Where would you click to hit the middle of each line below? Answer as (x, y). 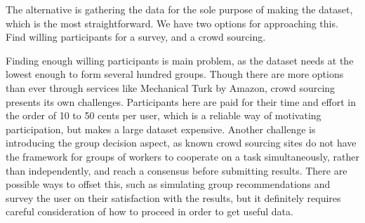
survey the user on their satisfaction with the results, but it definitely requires (173, 197)
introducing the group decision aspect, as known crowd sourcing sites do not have (181, 143)
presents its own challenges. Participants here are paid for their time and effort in (181, 101)
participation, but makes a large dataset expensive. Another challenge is (161, 129)
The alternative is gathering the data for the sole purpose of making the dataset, (179, 9)
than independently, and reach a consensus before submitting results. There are (177, 170)
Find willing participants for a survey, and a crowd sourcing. (136, 37)
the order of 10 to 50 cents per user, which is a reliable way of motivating (164, 115)
